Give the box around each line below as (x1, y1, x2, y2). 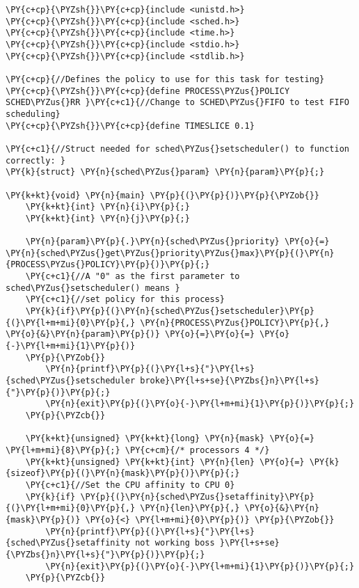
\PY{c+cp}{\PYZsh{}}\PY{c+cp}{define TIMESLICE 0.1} (6, 120, 255, 131)
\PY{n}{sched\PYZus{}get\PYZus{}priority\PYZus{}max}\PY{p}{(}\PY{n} (6, 248, 335, 258)
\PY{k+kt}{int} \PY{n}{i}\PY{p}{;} (25, 202, 190, 212)
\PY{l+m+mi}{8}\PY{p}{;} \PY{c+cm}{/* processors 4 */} (6, 445, 270, 455)
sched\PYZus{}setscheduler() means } (6, 283, 180, 293)
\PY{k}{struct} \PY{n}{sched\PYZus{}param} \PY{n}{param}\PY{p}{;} (6, 167, 325, 177)
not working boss (135, 538, 215, 548)
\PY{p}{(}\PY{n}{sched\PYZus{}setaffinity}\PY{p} (80, 491, 314, 502)
